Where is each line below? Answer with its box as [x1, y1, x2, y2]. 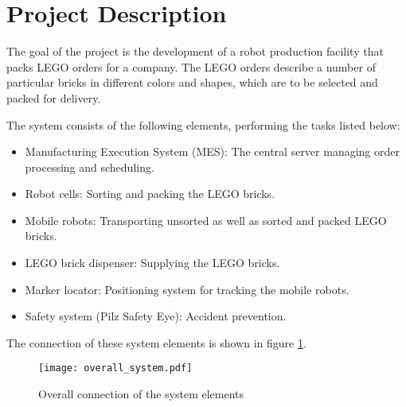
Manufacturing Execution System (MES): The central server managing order [25, 143, 400, 160]
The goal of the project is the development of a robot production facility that [6, 43, 384, 60]
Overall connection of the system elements [38, 386, 244, 402]
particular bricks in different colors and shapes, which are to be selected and [6, 74, 378, 91]
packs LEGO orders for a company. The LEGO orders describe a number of [6, 58, 376, 75]
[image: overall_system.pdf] [38, 362, 193, 374]
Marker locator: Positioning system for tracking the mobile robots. [25, 281, 349, 297]
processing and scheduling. [25, 158, 154, 175]
